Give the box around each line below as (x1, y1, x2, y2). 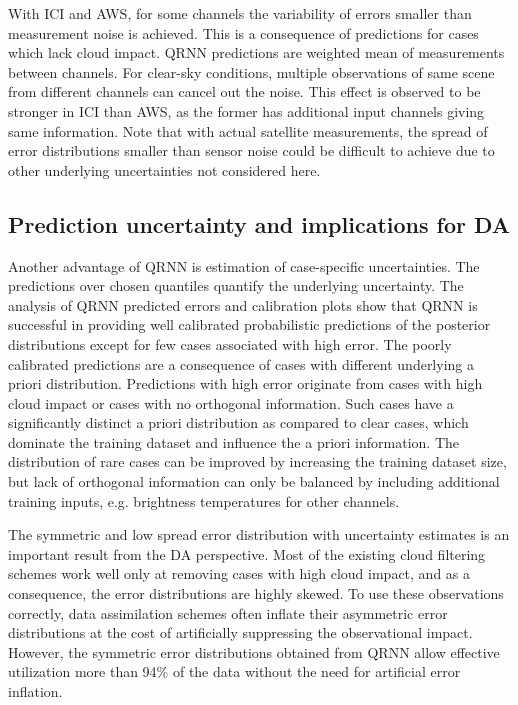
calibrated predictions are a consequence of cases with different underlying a (8, 353, 474, 374)
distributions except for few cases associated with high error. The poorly (8, 333, 452, 354)
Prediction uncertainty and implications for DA (8, 208, 511, 239)
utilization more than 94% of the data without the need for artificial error (8, 661, 461, 682)
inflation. (8, 681, 63, 702)
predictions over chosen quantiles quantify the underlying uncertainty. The (8, 275, 464, 296)
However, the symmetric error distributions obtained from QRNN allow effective (8, 641, 500, 662)
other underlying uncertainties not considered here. (8, 159, 321, 180)
